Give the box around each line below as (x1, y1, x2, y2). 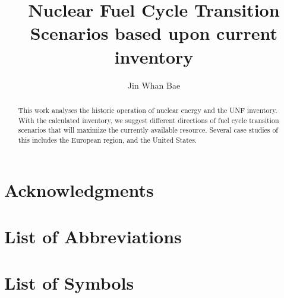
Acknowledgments (4, 177, 154, 202)
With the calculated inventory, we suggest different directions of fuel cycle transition (18, 115, 279, 125)
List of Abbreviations (4, 224, 182, 248)
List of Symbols (4, 271, 134, 295)
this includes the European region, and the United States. (18, 134, 197, 145)
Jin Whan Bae (127, 79, 181, 91)
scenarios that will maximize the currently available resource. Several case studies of (18, 125, 278, 135)
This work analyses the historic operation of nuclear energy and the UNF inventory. (18, 105, 277, 115)
